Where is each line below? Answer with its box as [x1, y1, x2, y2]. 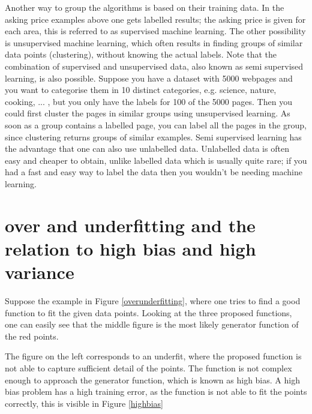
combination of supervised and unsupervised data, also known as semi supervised [5, 59, 304, 72]
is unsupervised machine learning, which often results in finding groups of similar [5, 36, 303, 49]
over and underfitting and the [5, 212, 256, 237]
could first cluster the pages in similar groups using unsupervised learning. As [5, 107, 290, 119]
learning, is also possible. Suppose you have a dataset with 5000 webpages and [5, 71, 293, 84]
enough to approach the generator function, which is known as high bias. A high [5, 373, 300, 386]
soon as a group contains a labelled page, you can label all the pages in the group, [5, 118, 307, 131]
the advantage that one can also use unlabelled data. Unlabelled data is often [5, 142, 289, 155]
